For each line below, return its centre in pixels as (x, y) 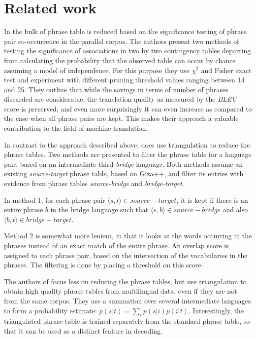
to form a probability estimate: (50, 310)
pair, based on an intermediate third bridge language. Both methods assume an (123, 164)
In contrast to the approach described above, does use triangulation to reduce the (127, 144)
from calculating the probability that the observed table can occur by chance (120, 60)
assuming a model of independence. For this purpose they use (97, 70)
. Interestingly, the (216, 310)
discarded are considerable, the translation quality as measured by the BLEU (120, 99)
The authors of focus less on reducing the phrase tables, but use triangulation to (125, 281)
